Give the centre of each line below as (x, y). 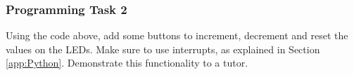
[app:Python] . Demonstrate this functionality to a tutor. (127, 63)
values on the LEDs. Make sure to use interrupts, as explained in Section (163, 49)
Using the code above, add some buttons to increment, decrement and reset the (177, 35)
